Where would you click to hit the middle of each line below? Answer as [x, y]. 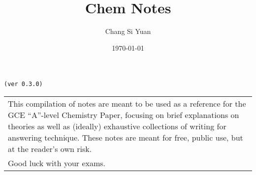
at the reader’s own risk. [50, 148]
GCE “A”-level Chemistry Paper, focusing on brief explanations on [124, 115]
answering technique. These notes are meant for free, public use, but [126, 137]
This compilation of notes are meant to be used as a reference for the [127, 103]
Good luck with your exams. [57, 163]
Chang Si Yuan [128, 31]
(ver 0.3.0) [23, 84]
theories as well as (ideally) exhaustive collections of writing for [117, 126]
